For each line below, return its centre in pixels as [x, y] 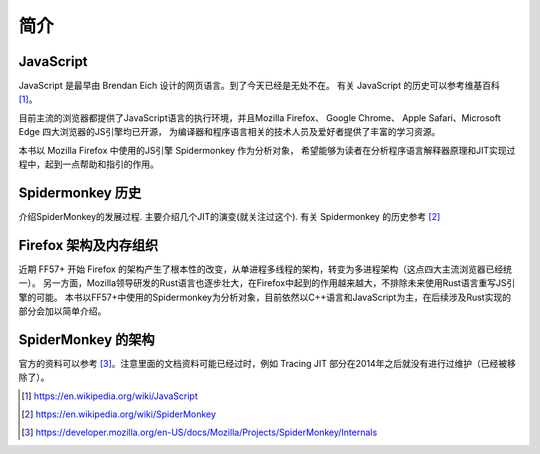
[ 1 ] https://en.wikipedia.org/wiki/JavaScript [110, 396]
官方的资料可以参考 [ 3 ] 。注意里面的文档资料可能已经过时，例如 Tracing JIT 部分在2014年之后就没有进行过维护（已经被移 [267, 363]
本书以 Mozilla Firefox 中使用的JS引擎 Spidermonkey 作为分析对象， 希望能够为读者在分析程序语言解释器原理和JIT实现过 [267, 150]
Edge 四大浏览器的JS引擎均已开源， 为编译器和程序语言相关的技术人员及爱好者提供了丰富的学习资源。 [229, 132]
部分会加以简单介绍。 [62, 311]
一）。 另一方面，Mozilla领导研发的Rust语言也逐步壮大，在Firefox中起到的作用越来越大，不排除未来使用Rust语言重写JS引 [267, 283]
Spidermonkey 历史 [80, 192]
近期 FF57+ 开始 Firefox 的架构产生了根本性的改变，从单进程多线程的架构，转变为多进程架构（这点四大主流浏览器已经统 [265, 269]
